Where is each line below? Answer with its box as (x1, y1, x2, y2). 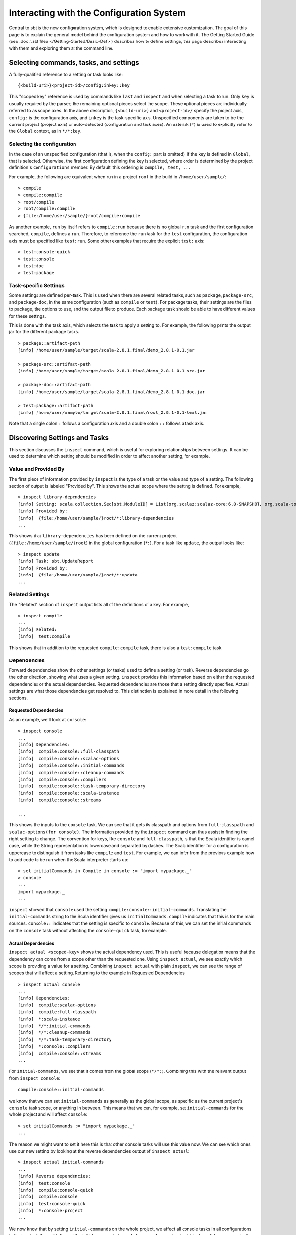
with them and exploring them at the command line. (9, 45, 114, 51)
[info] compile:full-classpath (18, 1009, 96, 1015)
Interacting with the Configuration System (9, 7, 185, 18)
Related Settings (9, 591, 50, 598)
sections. (9, 695, 28, 701)
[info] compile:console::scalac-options (18, 756, 119, 761)
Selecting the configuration (9, 141, 76, 148)
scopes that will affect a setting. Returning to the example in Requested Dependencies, (9, 970, 186, 976)
